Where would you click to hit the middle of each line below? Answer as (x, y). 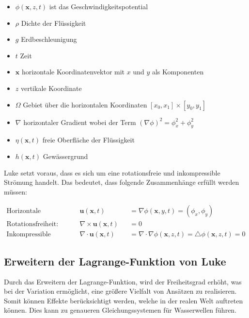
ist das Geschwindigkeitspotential (99, 6)
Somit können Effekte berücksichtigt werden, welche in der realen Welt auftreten (124, 300)
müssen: (16, 191)
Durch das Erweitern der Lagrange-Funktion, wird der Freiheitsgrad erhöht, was (123, 281)
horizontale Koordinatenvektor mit (73, 72)
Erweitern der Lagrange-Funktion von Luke (115, 261)
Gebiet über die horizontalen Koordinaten (85, 104)
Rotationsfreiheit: (32, 224)
